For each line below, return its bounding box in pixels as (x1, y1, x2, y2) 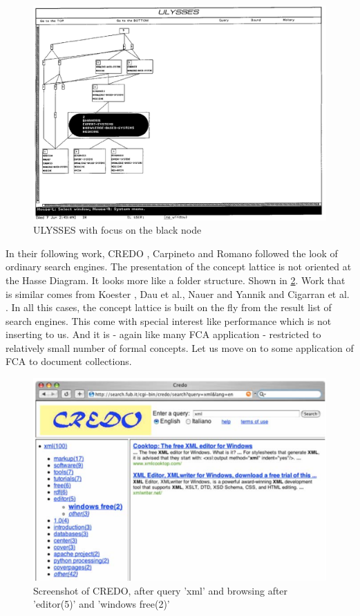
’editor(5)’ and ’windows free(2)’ (33, 597, 170, 611)
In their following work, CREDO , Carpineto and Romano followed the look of (6, 245, 338, 260)
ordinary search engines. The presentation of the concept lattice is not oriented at (6, 259, 352, 274)
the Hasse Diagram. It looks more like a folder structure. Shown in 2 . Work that (6, 272, 345, 287)
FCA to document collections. (6, 354, 132, 368)
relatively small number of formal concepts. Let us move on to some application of (6, 340, 354, 355)
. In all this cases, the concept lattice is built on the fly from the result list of (6, 300, 332, 315)
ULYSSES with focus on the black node (33, 223, 202, 237)
